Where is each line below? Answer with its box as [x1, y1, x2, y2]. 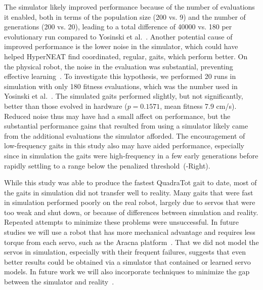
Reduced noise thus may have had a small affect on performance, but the [4, 110, 231, 121]
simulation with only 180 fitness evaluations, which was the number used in [4, 80, 238, 91]
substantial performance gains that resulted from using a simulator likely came [4, 120, 248, 131]
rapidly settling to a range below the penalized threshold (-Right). [4, 160, 210, 171]
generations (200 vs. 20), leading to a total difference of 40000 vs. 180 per [4, 21, 232, 32]
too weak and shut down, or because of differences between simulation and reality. [4, 206, 258, 217]
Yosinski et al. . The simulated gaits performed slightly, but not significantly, [4, 91, 243, 101]
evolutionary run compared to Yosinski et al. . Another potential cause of [4, 31, 233, 42]
